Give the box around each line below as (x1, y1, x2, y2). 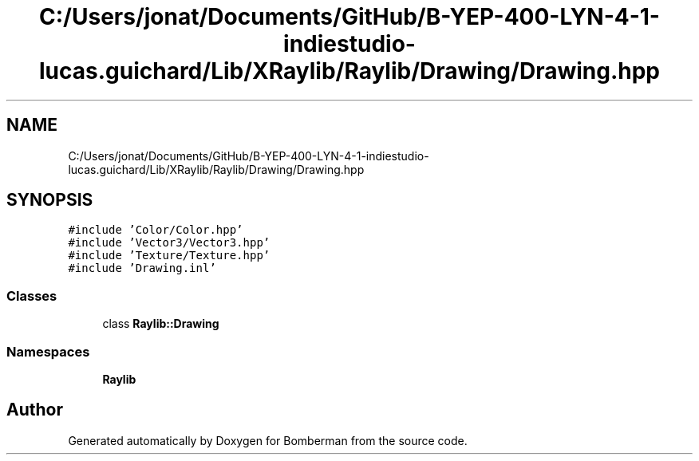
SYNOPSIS (6, 190, 93, 211)
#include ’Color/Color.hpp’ (68, 223, 243, 237)
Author (6, 400, 63, 420)
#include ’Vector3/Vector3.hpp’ (68, 236, 271, 250)
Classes (6, 287, 57, 304)
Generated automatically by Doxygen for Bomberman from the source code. (68, 433, 468, 447)
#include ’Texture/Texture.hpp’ (68, 249, 271, 262)
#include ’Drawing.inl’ (68, 262, 216, 275)
